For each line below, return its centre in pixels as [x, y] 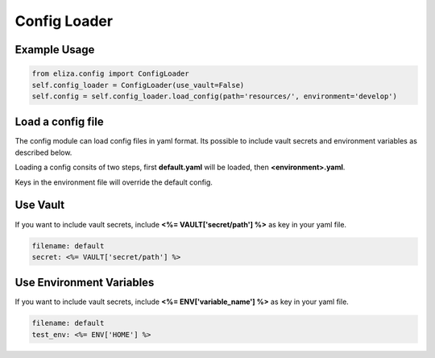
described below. [43, 152]
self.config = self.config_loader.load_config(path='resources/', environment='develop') [215, 96]
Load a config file [59, 122]
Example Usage [55, 50]
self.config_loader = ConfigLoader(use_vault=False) [138, 85]
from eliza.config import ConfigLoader [110, 74]
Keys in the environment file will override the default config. [114, 182]
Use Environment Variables [85, 283]
